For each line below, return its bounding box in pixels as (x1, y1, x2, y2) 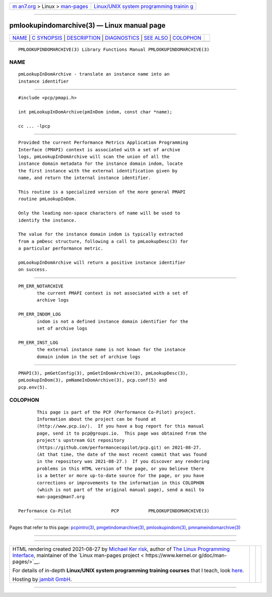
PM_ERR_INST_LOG (18, 339, 58, 345)
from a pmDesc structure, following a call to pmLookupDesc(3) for (18, 238, 188, 244)
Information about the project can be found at (37, 416, 157, 422)
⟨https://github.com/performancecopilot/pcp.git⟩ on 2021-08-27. (37, 444, 201, 450)
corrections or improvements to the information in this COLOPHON (37, 480, 205, 486)
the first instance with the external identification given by (18, 168, 178, 173)
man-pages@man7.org (37, 494, 85, 500)
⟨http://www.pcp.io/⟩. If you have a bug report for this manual (37, 424, 205, 429)
